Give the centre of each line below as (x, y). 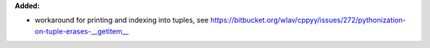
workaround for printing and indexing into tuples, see (121, 20)
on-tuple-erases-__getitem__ (82, 31)
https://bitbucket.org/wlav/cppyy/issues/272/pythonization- (308, 20)
